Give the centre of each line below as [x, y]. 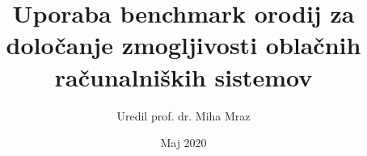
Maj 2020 [183, 143]
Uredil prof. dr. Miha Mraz [183, 115]
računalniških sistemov [183, 76]
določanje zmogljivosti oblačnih [183, 45]
